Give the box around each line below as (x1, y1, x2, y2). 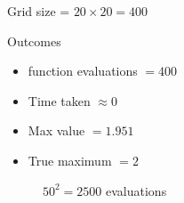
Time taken (28, 91, 91, 110)
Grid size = (7, 2, 70, 20)
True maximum (28, 150, 112, 169)
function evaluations (28, 61, 138, 80)
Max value (28, 121, 85, 140)
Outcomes (7, 31, 61, 50)
